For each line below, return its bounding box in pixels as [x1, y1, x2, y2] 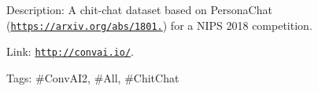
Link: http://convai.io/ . [6, 43, 134, 60]
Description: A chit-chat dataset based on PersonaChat [6, 2, 272, 17]
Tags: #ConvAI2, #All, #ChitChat [6, 69, 179, 86]
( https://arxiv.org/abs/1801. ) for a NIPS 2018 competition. [6, 16, 312, 33]
